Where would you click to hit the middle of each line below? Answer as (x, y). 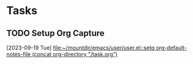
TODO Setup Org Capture (55, 33)
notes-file (19, 54)
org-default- (172, 48)
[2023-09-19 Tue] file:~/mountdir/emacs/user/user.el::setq (81, 48)
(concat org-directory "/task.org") (75, 54)
